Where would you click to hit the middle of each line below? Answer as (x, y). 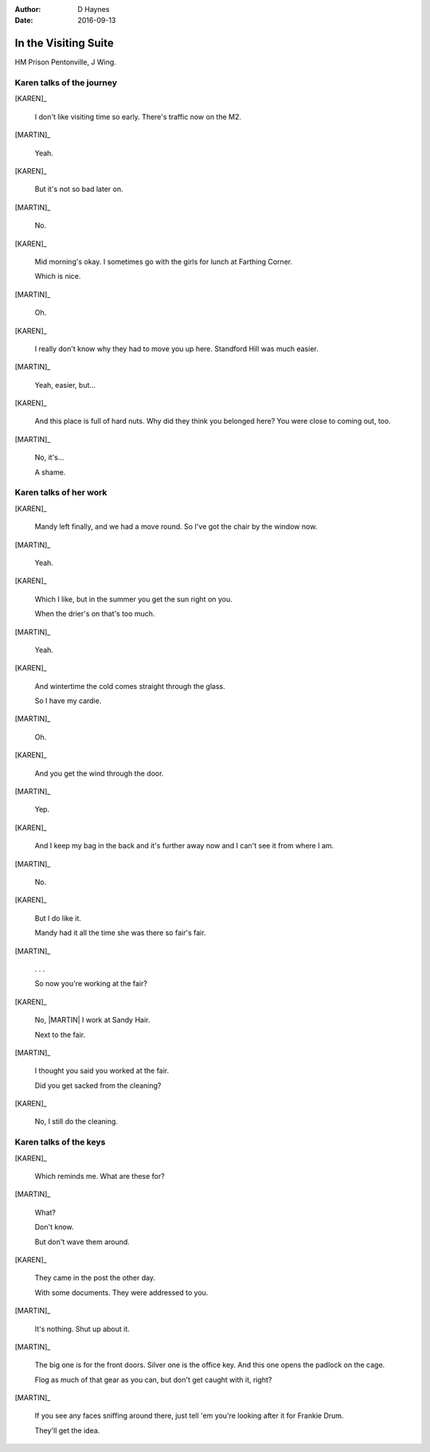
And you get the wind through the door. (99, 773)
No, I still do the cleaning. (76, 1121)
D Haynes (94, 9)
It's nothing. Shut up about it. (82, 1329)
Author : (28, 9)
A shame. (50, 472)
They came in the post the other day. (95, 1278)
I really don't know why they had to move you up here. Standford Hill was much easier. (176, 348)
